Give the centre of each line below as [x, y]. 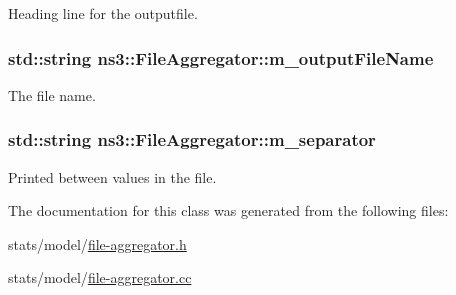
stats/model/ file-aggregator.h [97, 243]
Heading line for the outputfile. [103, 13]
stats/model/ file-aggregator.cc [100, 277]
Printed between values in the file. [112, 176]
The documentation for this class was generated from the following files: [228, 210]
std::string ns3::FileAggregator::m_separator [192, 139]
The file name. [52, 94]
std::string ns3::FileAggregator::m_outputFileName [221, 57]
